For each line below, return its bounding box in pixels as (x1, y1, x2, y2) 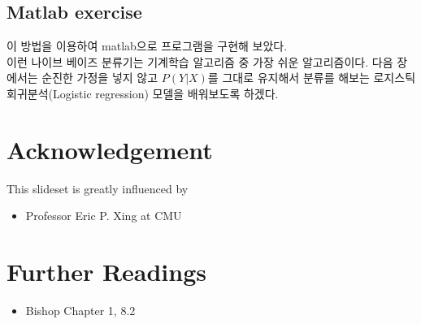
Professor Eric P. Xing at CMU (25, 207, 182, 224)
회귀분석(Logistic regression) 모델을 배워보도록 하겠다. (7, 84, 279, 102)
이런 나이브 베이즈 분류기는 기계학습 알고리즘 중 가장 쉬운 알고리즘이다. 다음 (7, 53, 393, 70)
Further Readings (7, 255, 207, 288)
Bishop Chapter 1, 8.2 (25, 302, 136, 319)
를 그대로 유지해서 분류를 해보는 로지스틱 (207, 69, 416, 86)
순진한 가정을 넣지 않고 (41, 69, 158, 86)
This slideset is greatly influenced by (7, 179, 189, 197)
